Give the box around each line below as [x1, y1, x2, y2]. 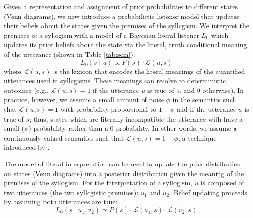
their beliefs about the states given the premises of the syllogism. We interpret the [4, 20, 249, 31]
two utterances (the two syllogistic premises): [4, 187, 139, 197]
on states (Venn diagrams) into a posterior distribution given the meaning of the [4, 168, 244, 178]
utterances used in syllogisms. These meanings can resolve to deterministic [4, 75, 226, 86]
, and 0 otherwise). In [180, 85, 244, 95]
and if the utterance [177, 104, 236, 114]
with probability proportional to [60, 104, 157, 114]
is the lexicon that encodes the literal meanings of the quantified [53, 66, 245, 76]
